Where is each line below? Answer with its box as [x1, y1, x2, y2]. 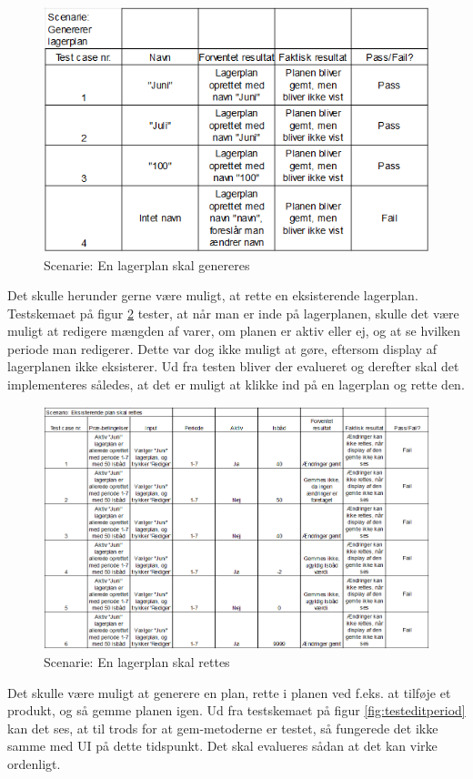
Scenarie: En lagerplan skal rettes [44, 653, 230, 671]
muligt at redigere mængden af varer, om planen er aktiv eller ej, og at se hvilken [7, 321, 461, 340]
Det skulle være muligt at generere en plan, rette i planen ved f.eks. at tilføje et [7, 683, 451, 702]
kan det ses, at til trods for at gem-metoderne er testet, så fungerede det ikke [7, 718, 438, 737]
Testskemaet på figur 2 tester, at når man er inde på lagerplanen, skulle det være [7, 303, 459, 322]
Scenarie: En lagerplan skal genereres [44, 255, 250, 274]
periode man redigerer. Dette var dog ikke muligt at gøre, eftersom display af [7, 339, 437, 358]
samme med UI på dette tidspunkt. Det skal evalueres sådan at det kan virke [7, 736, 438, 755]
